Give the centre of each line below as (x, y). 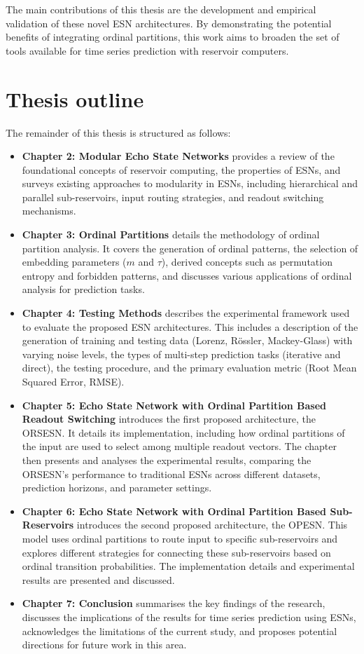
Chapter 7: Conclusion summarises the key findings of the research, (174, 603)
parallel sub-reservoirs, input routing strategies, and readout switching (173, 197)
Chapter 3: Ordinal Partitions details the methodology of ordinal (171, 234)
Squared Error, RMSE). (73, 381)
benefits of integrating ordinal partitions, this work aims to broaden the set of (173, 37)
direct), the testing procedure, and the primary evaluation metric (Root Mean (189, 368)
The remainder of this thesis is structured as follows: (118, 132)
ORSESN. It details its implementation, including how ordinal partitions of (183, 432)
